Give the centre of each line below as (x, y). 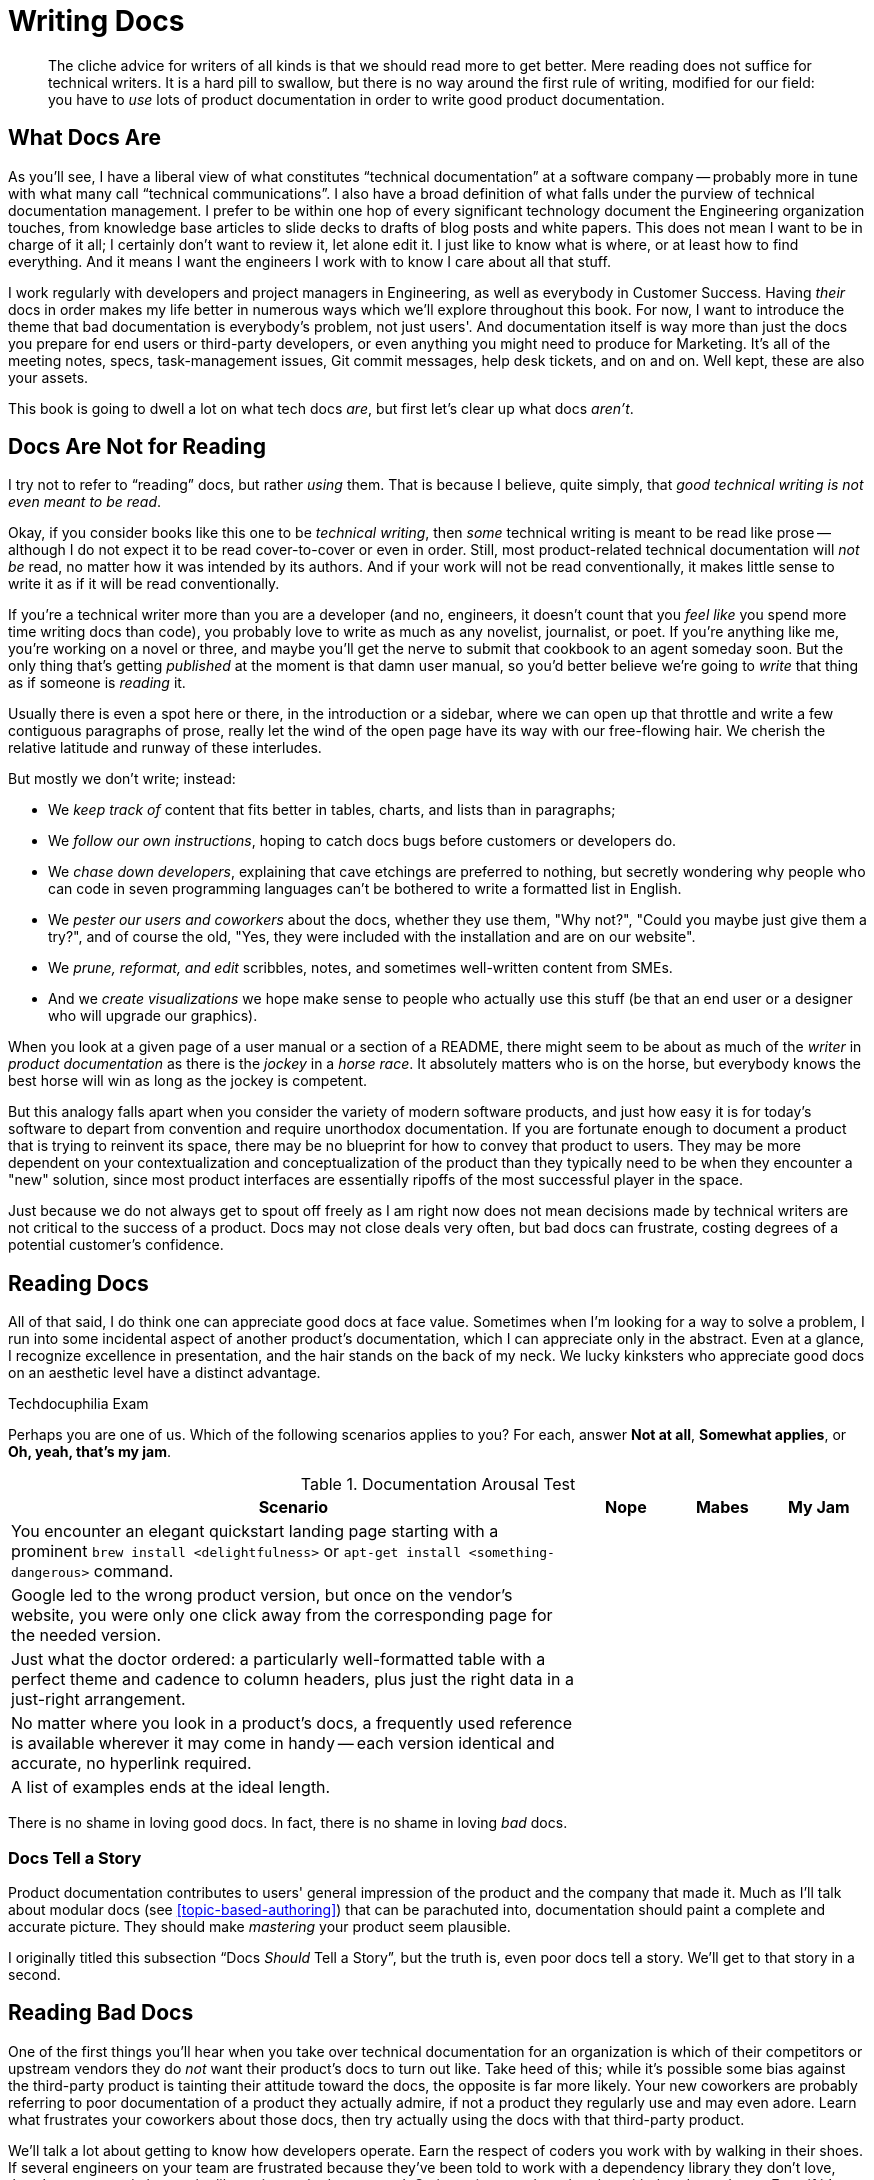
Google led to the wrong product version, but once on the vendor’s (262, 1595)
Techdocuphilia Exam (78, 1404)
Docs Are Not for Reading (137, 447)
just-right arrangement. (98, 1699)
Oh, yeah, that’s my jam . (89, 1452)
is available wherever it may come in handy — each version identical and (283, 1743)
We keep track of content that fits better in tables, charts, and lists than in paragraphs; (332, 810)
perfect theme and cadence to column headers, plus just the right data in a (292, 1679)
